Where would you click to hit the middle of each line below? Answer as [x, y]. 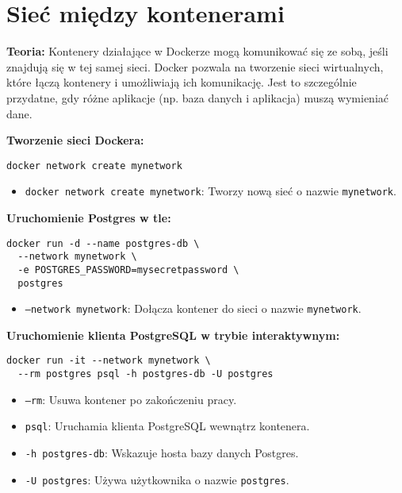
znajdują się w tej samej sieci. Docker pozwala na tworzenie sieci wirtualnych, [195, 66]
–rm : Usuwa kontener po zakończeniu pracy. [131, 399]
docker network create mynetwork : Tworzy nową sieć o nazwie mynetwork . [211, 191]
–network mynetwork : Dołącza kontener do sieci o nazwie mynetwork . [193, 308]
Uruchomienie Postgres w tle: [89, 218]
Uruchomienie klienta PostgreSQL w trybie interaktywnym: [173, 335]
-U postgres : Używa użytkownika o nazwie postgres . [157, 479]
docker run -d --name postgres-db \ [103, 243]
